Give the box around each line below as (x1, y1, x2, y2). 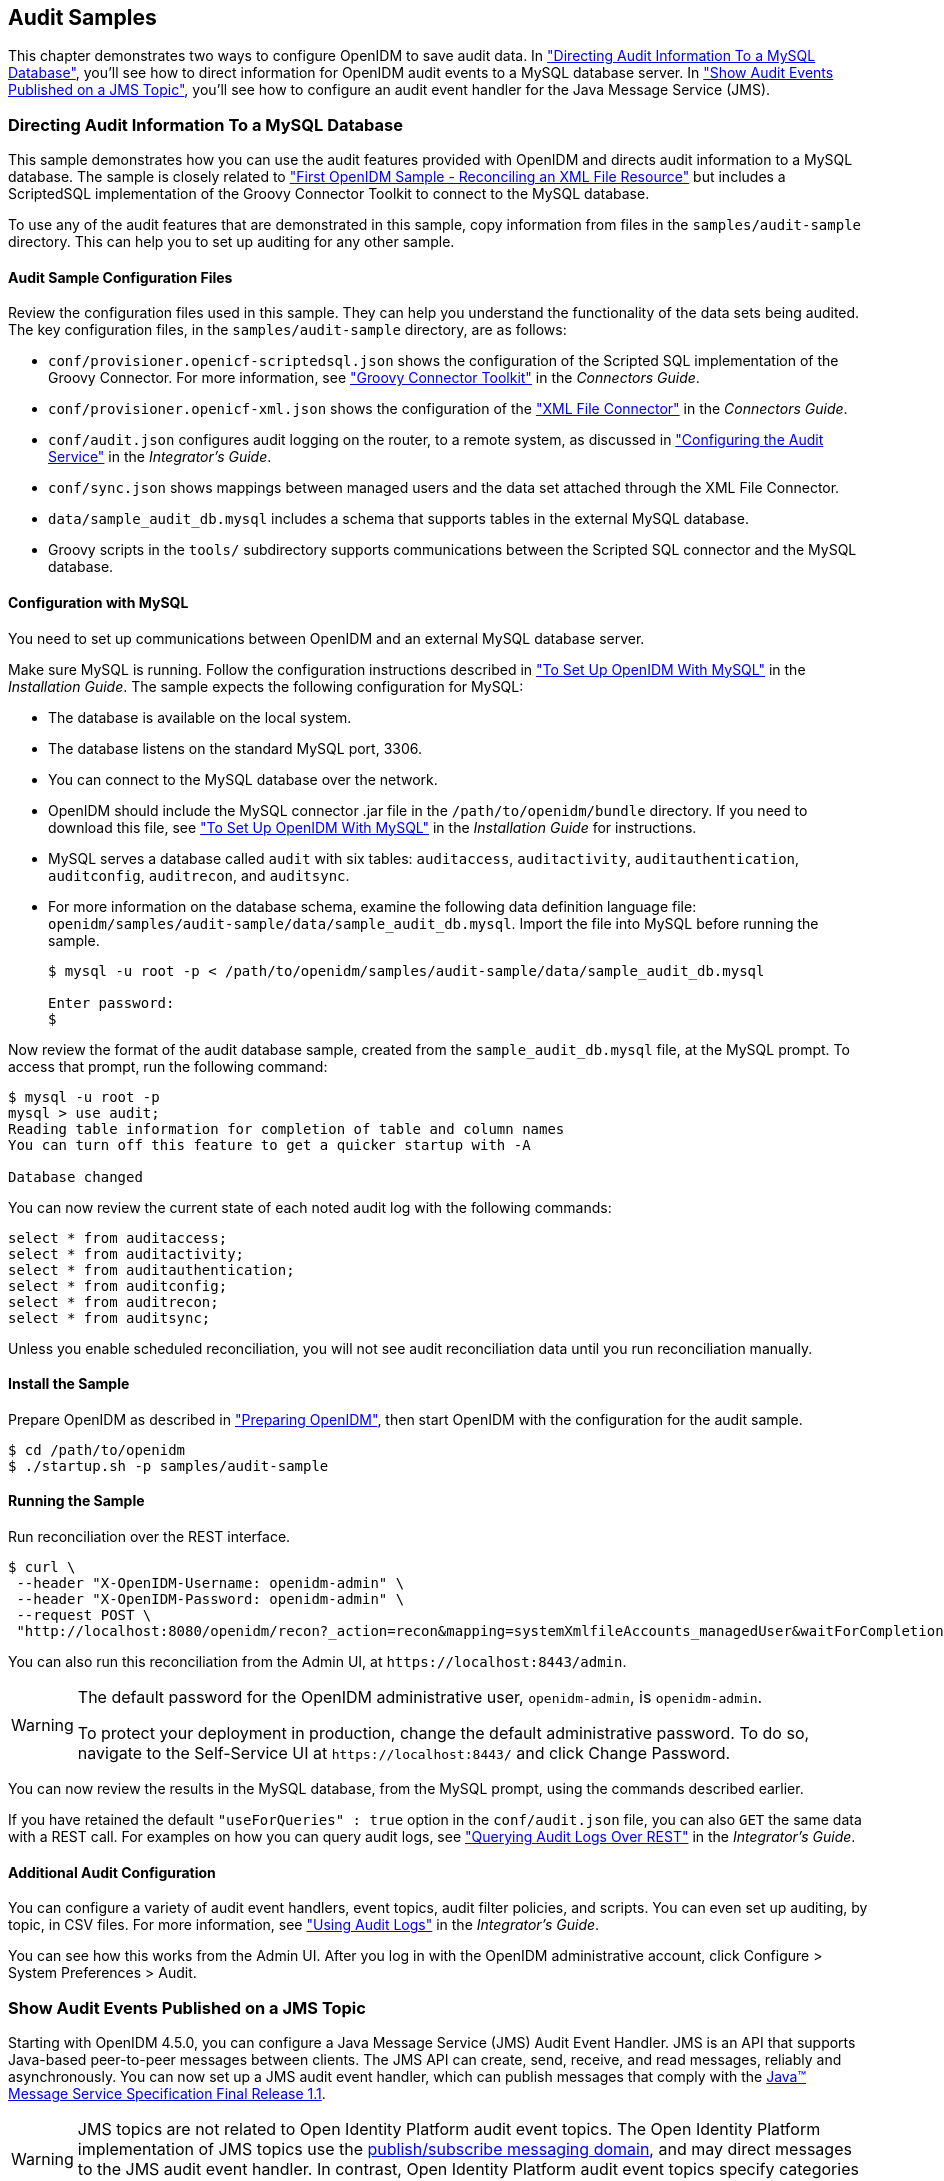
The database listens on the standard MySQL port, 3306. (48, 739, 423, 757)
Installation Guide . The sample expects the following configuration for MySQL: (8, 677, 524, 695)
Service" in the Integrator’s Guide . (48, 448, 272, 466)
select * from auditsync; (8, 1309, 211, 1326)
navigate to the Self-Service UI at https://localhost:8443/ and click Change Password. (77, 1743, 731, 1764)
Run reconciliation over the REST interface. (8, 1528, 291, 1546)
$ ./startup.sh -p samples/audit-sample (8, 1457, 329, 1474)
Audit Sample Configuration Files (8, 268, 233, 286)
